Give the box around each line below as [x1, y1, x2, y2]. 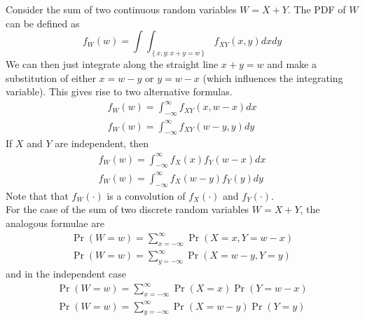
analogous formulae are [6, 215, 104, 230]
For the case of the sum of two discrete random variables [6, 202, 249, 217]
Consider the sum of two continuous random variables [6, 2, 237, 16]
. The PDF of [287, 2, 346, 16]
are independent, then [55, 136, 149, 151]
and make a [267, 57, 317, 71]
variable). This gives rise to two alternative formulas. [6, 84, 233, 99]
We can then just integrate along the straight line [6, 57, 219, 71]
